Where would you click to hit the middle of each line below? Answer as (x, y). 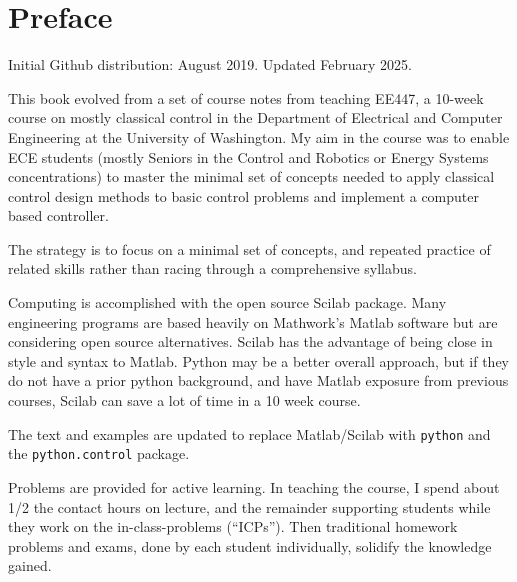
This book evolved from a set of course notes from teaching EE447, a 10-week (246, 97)
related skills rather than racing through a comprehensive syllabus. (212, 268)
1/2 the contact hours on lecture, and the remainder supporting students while (249, 506)
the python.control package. (99, 453)
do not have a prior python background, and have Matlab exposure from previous (258, 380)
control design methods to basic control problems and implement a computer (244, 195)
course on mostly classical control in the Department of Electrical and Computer (255, 117)
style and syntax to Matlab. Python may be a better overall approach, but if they (259, 360)
